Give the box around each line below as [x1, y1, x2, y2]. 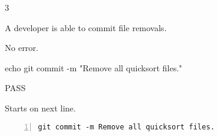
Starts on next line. [5, 101, 76, 114]
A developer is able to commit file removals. [5, 21, 167, 34]
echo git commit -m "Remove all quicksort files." [5, 61, 182, 74]
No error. [5, 41, 39, 54]
